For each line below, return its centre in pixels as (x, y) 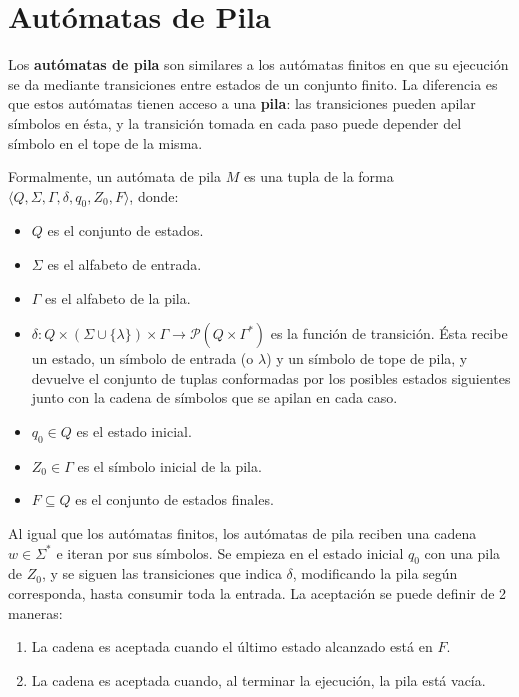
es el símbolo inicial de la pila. (169, 465)
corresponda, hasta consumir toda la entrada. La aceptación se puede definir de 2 (257, 593)
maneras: (35, 612)
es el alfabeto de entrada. (124, 264)
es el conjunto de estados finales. (174, 499)
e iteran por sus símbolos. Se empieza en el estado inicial (230, 552)
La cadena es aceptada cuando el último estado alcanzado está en (232, 646)
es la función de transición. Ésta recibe (389, 333)
